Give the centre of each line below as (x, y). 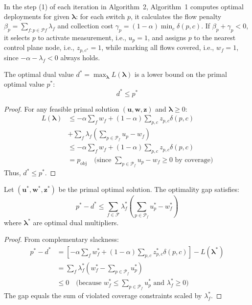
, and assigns (167, 37)
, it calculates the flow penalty (176, 16)
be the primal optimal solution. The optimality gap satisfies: (149, 189)
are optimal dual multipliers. (76, 223)
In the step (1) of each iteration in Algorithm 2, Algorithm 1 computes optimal (124, 6)
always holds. (80, 58)
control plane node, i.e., (39, 47)
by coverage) (194, 160)
